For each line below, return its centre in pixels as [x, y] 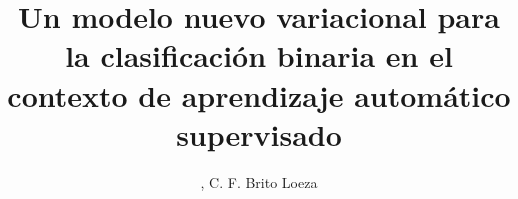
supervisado [259, 133]
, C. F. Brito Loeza [259, 181]
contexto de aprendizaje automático [259, 94]
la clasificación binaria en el [259, 55]
